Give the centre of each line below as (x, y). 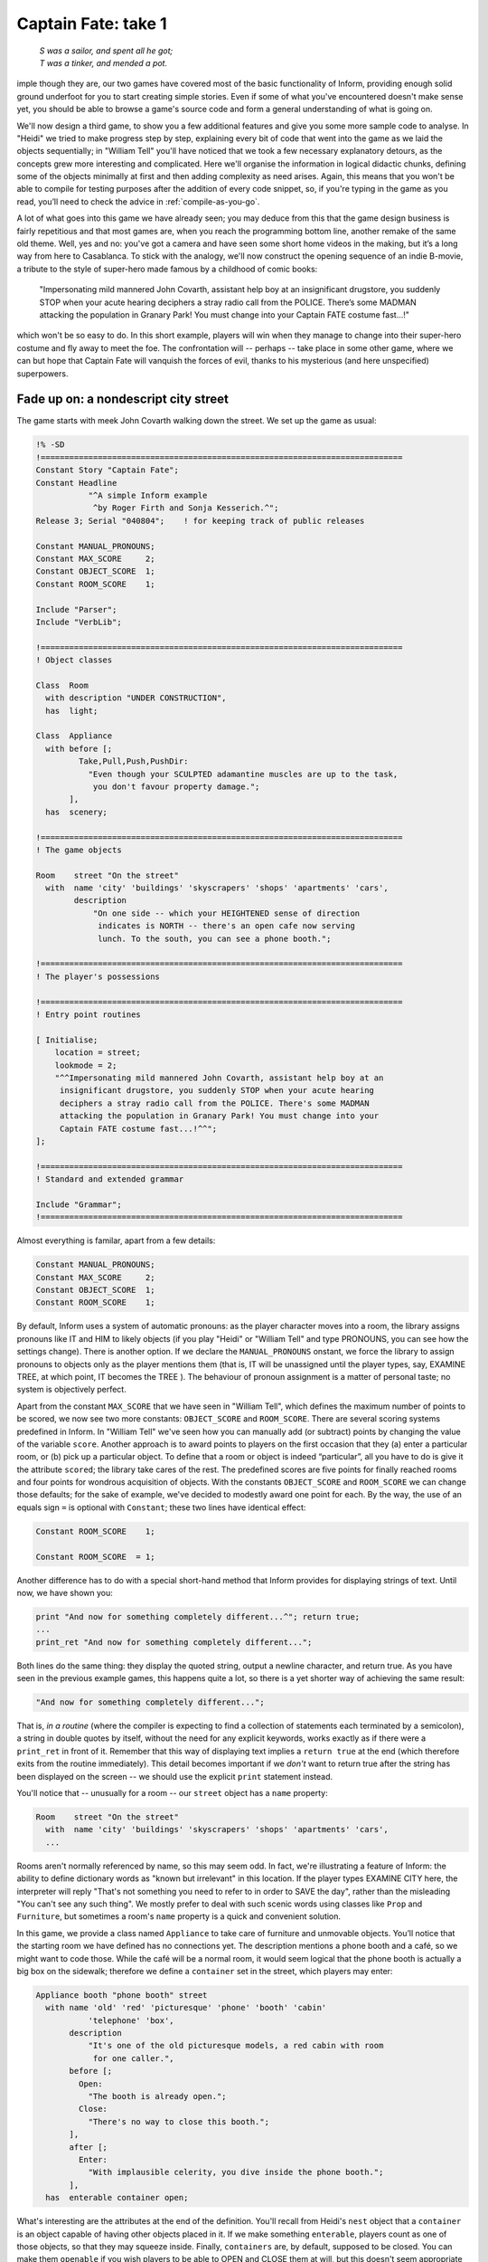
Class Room (62, 685)
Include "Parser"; (76, 609)
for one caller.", (134, 2058)
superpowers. (42, 373)
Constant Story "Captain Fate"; (108, 470)
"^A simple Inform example (148, 495)
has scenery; (77, 812)
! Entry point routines (89, 1015)
